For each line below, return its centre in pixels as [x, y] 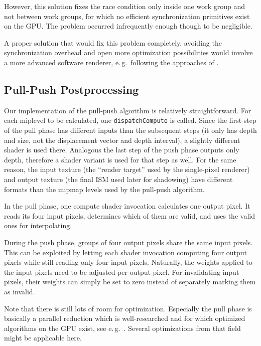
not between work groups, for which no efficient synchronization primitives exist [127, 16]
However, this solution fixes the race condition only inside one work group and [124, 6]
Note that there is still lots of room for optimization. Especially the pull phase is [128, 308]
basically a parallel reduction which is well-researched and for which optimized [125, 318]
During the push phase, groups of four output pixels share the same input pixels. [128, 242]
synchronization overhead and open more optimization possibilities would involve [128, 52]
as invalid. [20, 291]
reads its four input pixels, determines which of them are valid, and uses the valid [129, 215]
